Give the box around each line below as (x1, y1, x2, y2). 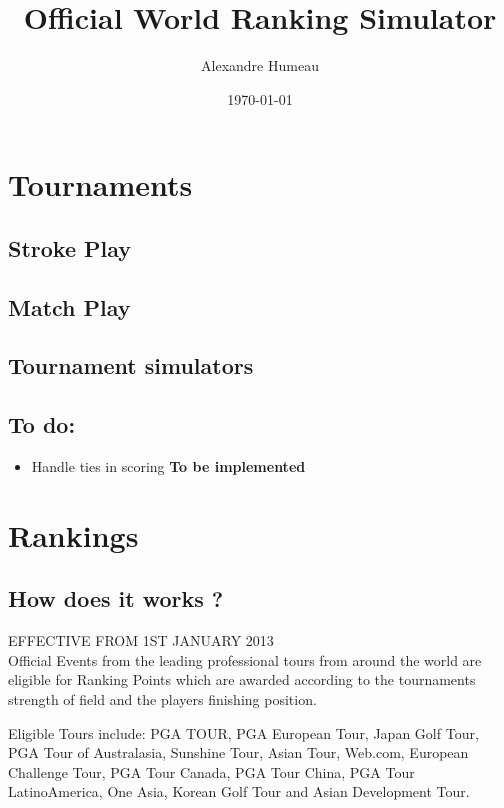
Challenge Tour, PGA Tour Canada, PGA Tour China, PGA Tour (8, 761, 415, 782)
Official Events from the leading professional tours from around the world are (8, 649, 482, 670)
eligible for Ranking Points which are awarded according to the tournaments (8, 669, 476, 690)
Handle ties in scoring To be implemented (31, 456, 306, 477)
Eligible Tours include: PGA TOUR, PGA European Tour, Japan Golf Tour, (8, 722, 479, 743)
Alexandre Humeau (201, 55, 319, 76)
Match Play (8, 291, 131, 322)
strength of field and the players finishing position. (8, 689, 317, 709)
